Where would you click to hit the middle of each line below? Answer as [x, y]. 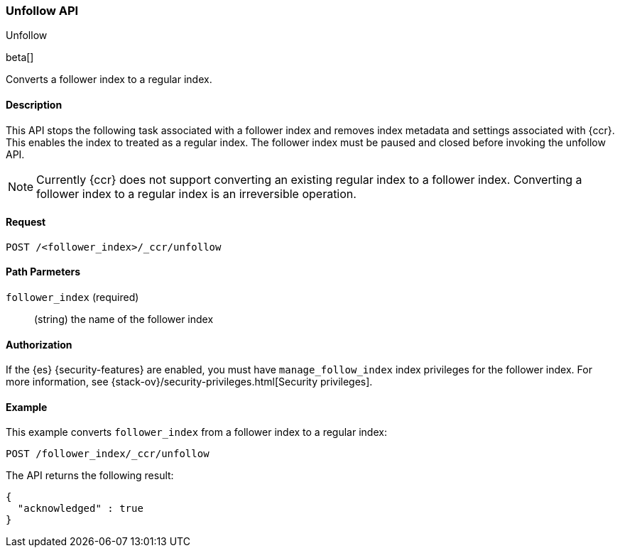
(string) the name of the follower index [124, 319]
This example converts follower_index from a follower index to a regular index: [196, 432]
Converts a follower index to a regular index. [109, 80]
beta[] [20, 58]
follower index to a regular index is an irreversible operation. [196, 193]
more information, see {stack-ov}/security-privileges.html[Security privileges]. [189, 382]
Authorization [39, 344]
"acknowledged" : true [80, 509]
